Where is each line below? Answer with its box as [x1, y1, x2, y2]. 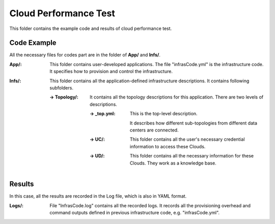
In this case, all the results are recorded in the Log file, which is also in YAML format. [9, 193, 187, 199]
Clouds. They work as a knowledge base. [130, 160, 216, 166]
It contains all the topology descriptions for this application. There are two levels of [90, 94, 264, 100]
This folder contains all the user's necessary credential [130, 136, 245, 142]
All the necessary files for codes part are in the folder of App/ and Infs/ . [9, 52, 160, 58]
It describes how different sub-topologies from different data [130, 120, 257, 126]
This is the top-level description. [130, 111, 198, 117]
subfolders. [49, 85, 74, 91]
